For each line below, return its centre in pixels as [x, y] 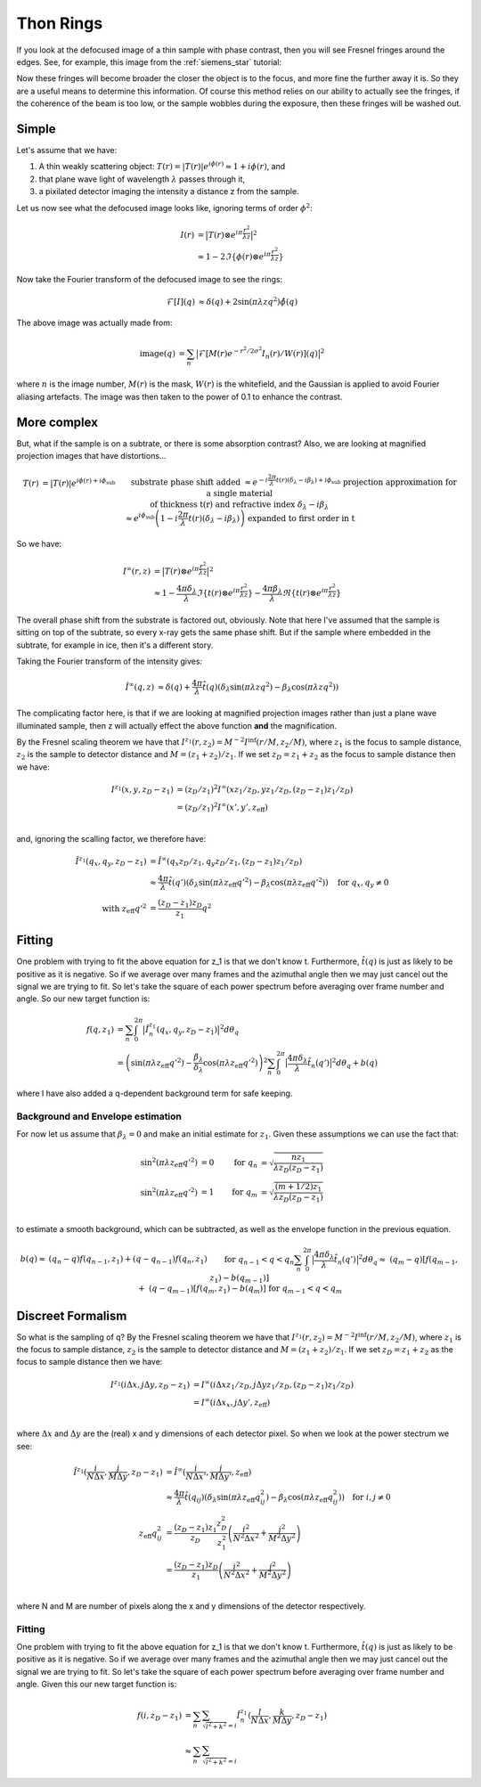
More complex [57, 422]
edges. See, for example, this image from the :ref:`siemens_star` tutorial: [149, 61]
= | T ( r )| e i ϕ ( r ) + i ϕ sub [78, 482]
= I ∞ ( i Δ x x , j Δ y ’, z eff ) [232, 1403]
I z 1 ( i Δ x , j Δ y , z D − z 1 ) [150, 1384]
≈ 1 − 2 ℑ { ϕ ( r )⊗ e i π [234, 256]
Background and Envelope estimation [99, 1116]
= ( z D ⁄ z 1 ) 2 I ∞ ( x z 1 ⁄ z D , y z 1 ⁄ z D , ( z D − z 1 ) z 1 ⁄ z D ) [265, 790]
